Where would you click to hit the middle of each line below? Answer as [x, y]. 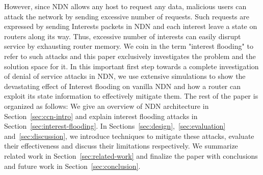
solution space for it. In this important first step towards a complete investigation [131, 66]
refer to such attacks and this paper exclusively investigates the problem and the [130, 56]
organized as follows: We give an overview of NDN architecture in [107, 106]
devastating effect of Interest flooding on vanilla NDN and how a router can [123, 86]
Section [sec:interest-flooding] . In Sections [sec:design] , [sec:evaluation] [115, 126]
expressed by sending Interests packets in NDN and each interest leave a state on [131, 26]
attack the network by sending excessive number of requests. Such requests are [127, 16]
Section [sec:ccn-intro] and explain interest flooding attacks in [101, 116]
